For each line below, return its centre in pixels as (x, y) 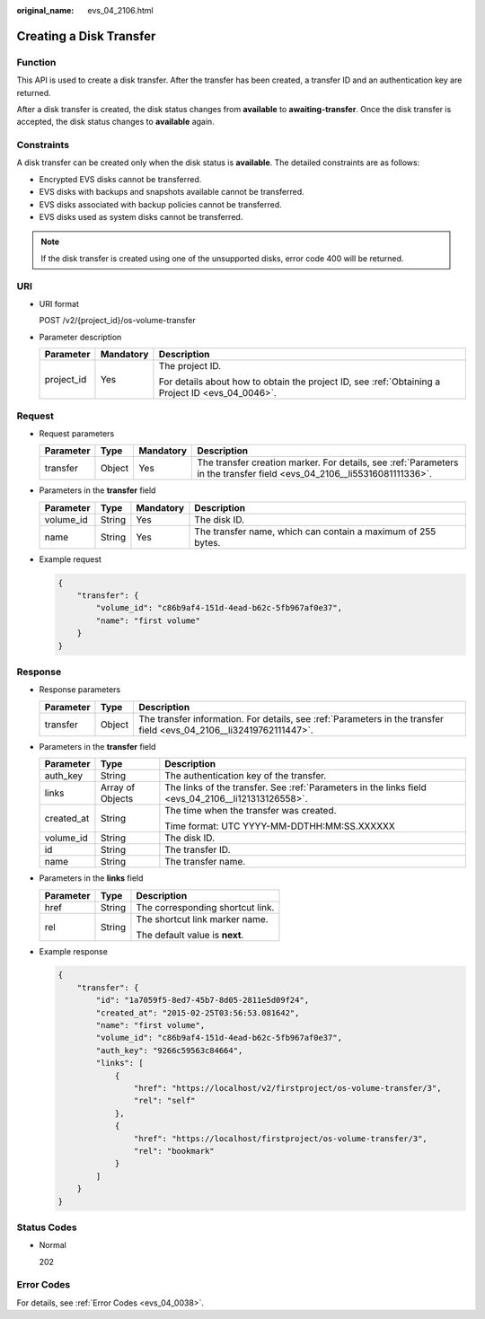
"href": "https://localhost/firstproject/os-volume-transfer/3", (281, 1139)
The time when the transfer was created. (251, 811)
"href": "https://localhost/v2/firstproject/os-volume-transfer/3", (287, 1088)
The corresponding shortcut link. (205, 907)
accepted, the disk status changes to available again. (115, 122)
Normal (53, 1245)
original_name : (45, 10)
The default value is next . (190, 935)
